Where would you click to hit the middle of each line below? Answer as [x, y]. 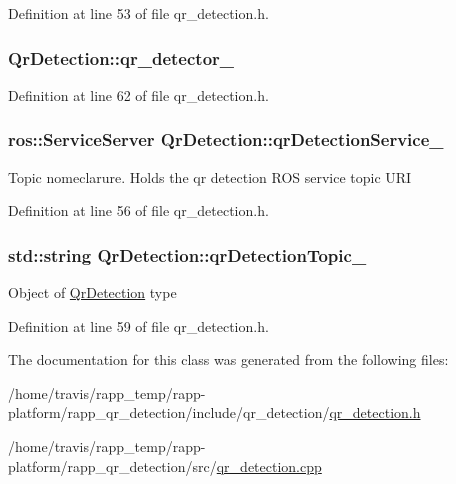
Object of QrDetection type [92, 292]
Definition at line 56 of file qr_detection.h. [138, 210]
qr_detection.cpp [269, 465]
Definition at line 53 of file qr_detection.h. [138, 13]
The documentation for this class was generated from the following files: [228, 359]
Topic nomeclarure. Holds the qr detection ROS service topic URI [210, 176]
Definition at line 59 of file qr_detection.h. [138, 325]
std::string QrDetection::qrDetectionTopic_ [187, 254]
